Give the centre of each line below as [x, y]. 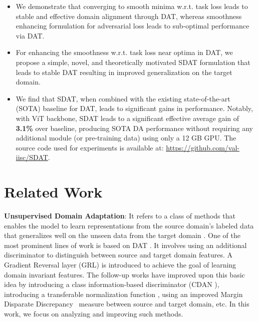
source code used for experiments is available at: [90, 147]
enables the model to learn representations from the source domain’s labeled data [129, 225]
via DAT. [30, 35]
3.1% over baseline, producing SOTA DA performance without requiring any [135, 128]
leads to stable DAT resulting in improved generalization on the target [124, 72]
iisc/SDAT [32, 157]
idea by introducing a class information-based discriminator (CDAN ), [112, 284]
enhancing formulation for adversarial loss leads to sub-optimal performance [133, 26]
